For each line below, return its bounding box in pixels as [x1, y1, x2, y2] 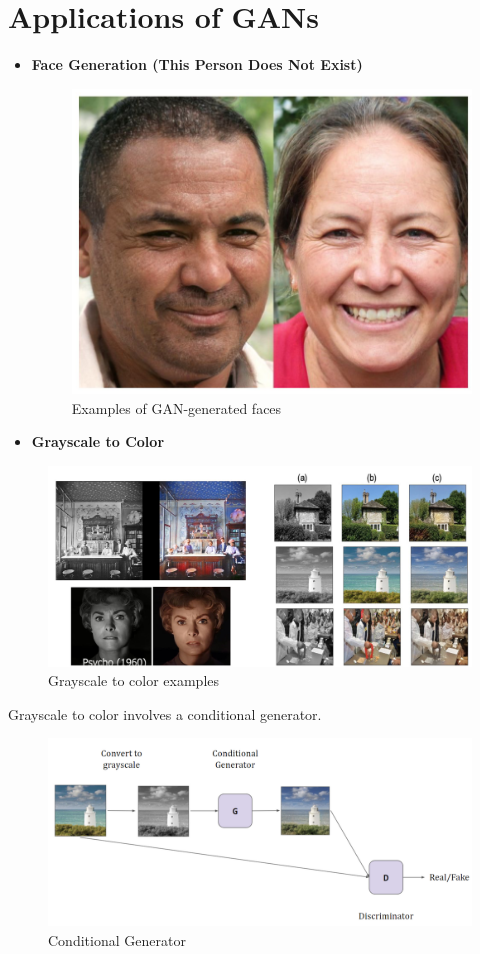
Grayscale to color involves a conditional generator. [8, 703, 322, 724]
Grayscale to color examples [48, 670, 220, 691]
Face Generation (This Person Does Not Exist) [31, 54, 363, 75]
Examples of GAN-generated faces [71, 397, 282, 418]
